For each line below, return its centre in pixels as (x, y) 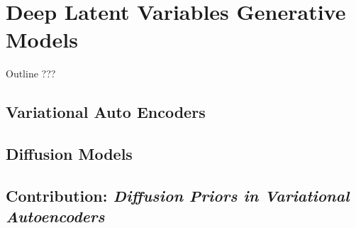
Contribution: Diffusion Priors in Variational (178, 195)
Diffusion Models (69, 154)
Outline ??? (31, 74)
